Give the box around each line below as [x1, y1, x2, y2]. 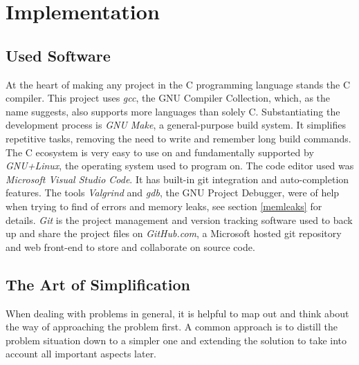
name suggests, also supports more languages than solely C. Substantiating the [6, 104, 340, 118]
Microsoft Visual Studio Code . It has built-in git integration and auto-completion [6, 171, 349, 186]
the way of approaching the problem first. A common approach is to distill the [6, 319, 338, 334]
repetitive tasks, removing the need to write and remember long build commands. [6, 131, 351, 145]
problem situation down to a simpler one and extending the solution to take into [6, 333, 347, 347]
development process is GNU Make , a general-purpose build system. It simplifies [6, 118, 346, 132]
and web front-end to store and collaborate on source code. [6, 239, 255, 254]
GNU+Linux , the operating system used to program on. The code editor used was [6, 158, 354, 173]
